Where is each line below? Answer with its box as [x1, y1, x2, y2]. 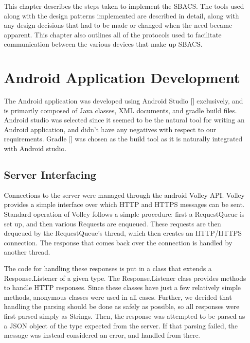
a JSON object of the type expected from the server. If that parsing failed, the [4, 320, 238, 330]
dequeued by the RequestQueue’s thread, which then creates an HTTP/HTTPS [4, 228, 242, 238]
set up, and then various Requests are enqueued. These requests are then [4, 218, 221, 228]
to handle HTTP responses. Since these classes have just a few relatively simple [4, 282, 241, 292]
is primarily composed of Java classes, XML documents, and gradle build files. [4, 105, 237, 115]
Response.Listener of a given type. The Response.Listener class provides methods [4, 273, 246, 283]
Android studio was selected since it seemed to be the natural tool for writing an [4, 115, 245, 125]
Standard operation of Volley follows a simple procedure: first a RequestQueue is [4, 209, 245, 219]
